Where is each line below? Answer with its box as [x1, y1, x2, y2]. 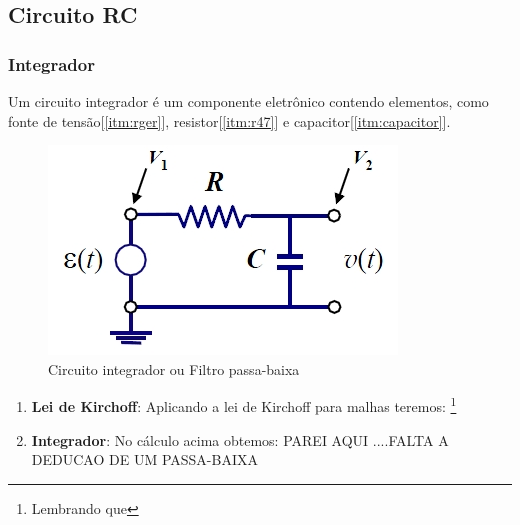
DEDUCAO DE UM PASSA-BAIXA [31, 449, 258, 470]
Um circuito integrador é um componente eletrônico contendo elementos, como [8, 91, 489, 111]
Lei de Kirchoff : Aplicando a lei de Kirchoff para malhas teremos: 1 [31, 393, 457, 417]
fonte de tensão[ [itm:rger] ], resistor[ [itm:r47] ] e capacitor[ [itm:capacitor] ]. [8, 110, 451, 131]
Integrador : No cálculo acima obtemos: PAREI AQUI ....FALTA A [31, 429, 449, 450]
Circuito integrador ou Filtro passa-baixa [48, 358, 300, 379]
